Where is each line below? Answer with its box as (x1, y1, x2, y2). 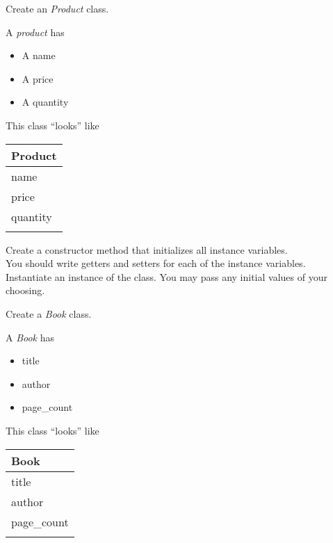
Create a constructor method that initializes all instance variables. (6, 242, 288, 257)
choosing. (6, 283, 45, 298)
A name (22, 48, 56, 63)
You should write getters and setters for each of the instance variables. (6, 256, 306, 270)
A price (22, 71, 54, 86)
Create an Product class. (6, 1, 109, 15)
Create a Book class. (6, 306, 92, 321)
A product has (6, 24, 65, 39)
